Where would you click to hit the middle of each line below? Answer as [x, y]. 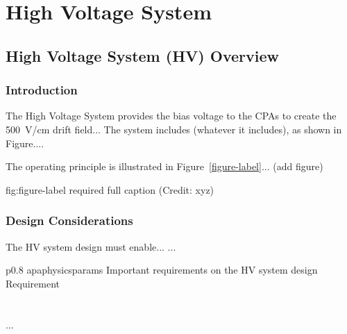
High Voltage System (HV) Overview [142, 55]
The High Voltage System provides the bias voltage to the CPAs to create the [171, 116]
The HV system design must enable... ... [91, 246]
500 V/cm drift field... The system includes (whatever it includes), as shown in [174, 129]
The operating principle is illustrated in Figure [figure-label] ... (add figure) [164, 166]
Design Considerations [69, 220]
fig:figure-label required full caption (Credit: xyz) [110, 189]
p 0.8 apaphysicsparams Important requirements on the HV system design [162, 270]
